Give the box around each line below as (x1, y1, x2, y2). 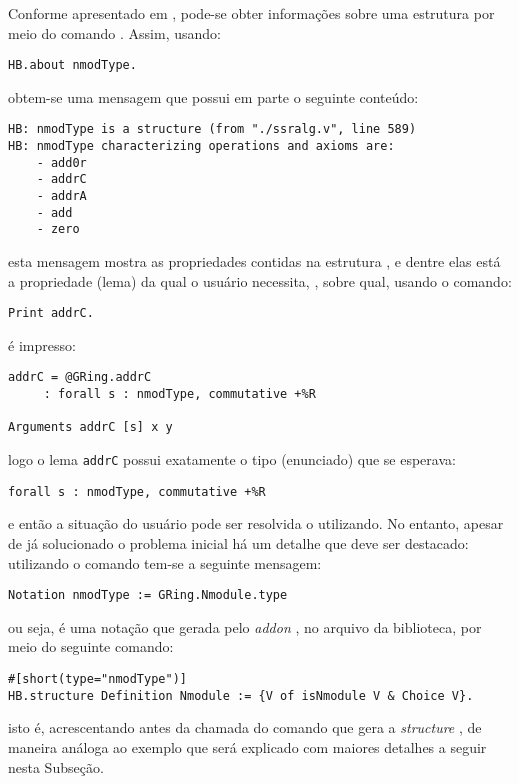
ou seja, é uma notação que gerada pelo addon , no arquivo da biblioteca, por (8, 616, 482, 637)
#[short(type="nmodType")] (8, 672, 187, 687)
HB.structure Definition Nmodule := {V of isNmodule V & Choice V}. (8, 688, 474, 703)
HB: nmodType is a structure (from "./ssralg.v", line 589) (8, 122, 417, 137)
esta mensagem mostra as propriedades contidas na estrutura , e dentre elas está (8, 251, 501, 272)
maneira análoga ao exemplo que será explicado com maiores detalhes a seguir (8, 736, 487, 757)
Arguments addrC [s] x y (8, 420, 173, 435)
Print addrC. (8, 306, 94, 321)
